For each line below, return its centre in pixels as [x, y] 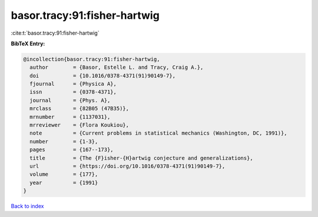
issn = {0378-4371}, [73, 92]
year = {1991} [64, 183]
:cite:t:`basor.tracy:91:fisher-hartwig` [55, 33]
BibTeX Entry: [28, 44]
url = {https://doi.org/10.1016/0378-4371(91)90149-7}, [127, 166]
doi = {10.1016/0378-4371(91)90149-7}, [103, 76]
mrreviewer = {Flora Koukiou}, [79, 125]
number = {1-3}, [64, 141]
